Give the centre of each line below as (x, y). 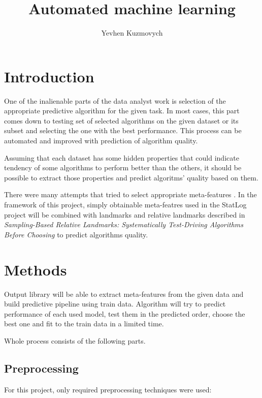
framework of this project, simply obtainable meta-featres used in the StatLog (125, 204)
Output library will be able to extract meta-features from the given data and (124, 294)
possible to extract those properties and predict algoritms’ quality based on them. (131, 177)
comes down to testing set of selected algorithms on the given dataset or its (121, 120)
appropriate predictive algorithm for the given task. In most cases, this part (122, 111)
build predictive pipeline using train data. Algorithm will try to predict (115, 304)
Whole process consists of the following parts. (75, 340)
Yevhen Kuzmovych (132, 33)
